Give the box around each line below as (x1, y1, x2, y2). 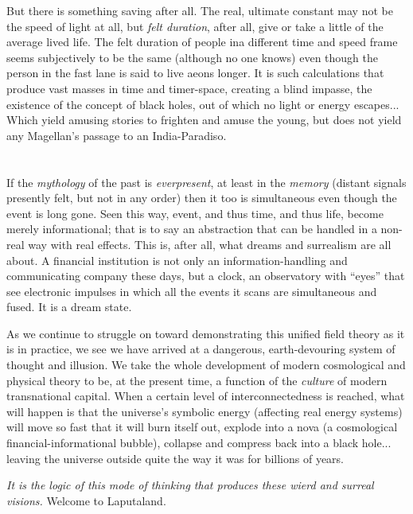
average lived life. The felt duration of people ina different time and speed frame (6, 33, 398, 50)
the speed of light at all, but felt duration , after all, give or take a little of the (6, 18, 384, 34)
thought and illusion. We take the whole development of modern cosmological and (6, 356, 406, 373)
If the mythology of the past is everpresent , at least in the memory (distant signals (6, 173, 407, 190)
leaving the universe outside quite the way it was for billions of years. (6, 450, 344, 466)
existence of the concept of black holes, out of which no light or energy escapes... (6, 95, 399, 112)
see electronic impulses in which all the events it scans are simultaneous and (6, 282, 377, 299)
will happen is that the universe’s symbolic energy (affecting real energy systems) (6, 403, 403, 419)
